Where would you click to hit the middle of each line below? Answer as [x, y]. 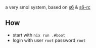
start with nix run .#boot [39, 35]
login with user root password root [49, 40]
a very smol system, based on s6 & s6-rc [48, 7]
